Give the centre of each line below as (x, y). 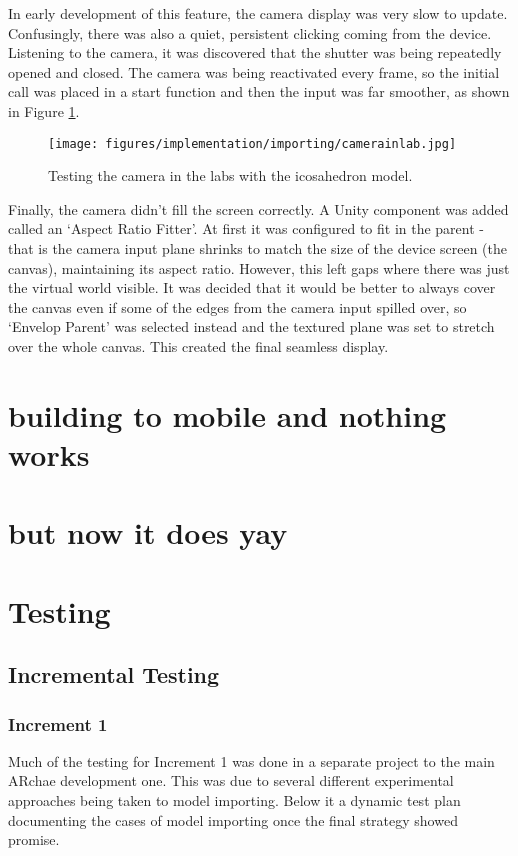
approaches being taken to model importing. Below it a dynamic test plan (234, 800)
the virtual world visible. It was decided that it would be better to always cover (252, 287)
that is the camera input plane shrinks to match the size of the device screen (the (258, 248)
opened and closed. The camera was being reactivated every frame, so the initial (254, 71)
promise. (34, 839)
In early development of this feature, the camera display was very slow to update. (258, 13)
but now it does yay (148, 532)
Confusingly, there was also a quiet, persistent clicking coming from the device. (250, 32)
